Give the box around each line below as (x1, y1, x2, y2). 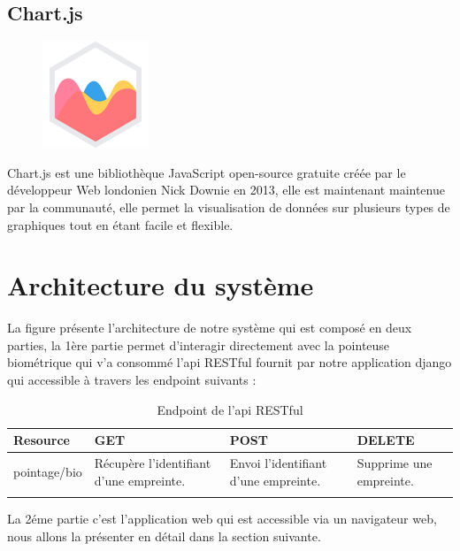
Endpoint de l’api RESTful (157, 400, 303, 418)
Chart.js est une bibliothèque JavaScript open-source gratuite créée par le (7, 163, 406, 181)
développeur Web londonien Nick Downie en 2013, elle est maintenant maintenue (7, 180, 445, 199)
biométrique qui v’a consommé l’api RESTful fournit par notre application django (7, 353, 452, 371)
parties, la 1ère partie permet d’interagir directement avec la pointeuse (7, 335, 390, 354)
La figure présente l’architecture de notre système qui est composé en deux (7, 318, 412, 337)
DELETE (356, 431, 415, 449)
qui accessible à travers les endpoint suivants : (7, 371, 257, 389)
